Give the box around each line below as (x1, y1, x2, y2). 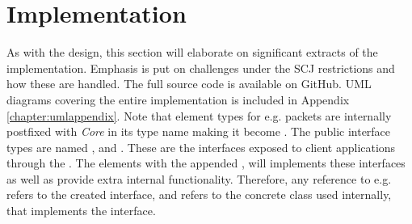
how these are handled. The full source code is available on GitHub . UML (6, 75, 372, 92)
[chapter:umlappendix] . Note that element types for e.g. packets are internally (6, 107, 392, 124)
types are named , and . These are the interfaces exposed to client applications (6, 138, 396, 155)
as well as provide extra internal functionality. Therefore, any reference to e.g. (6, 170, 392, 187)
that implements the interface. (6, 202, 156, 219)
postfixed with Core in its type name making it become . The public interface (6, 123, 391, 140)
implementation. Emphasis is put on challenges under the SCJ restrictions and (6, 59, 395, 76)
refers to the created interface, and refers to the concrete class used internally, (6, 186, 392, 203)
